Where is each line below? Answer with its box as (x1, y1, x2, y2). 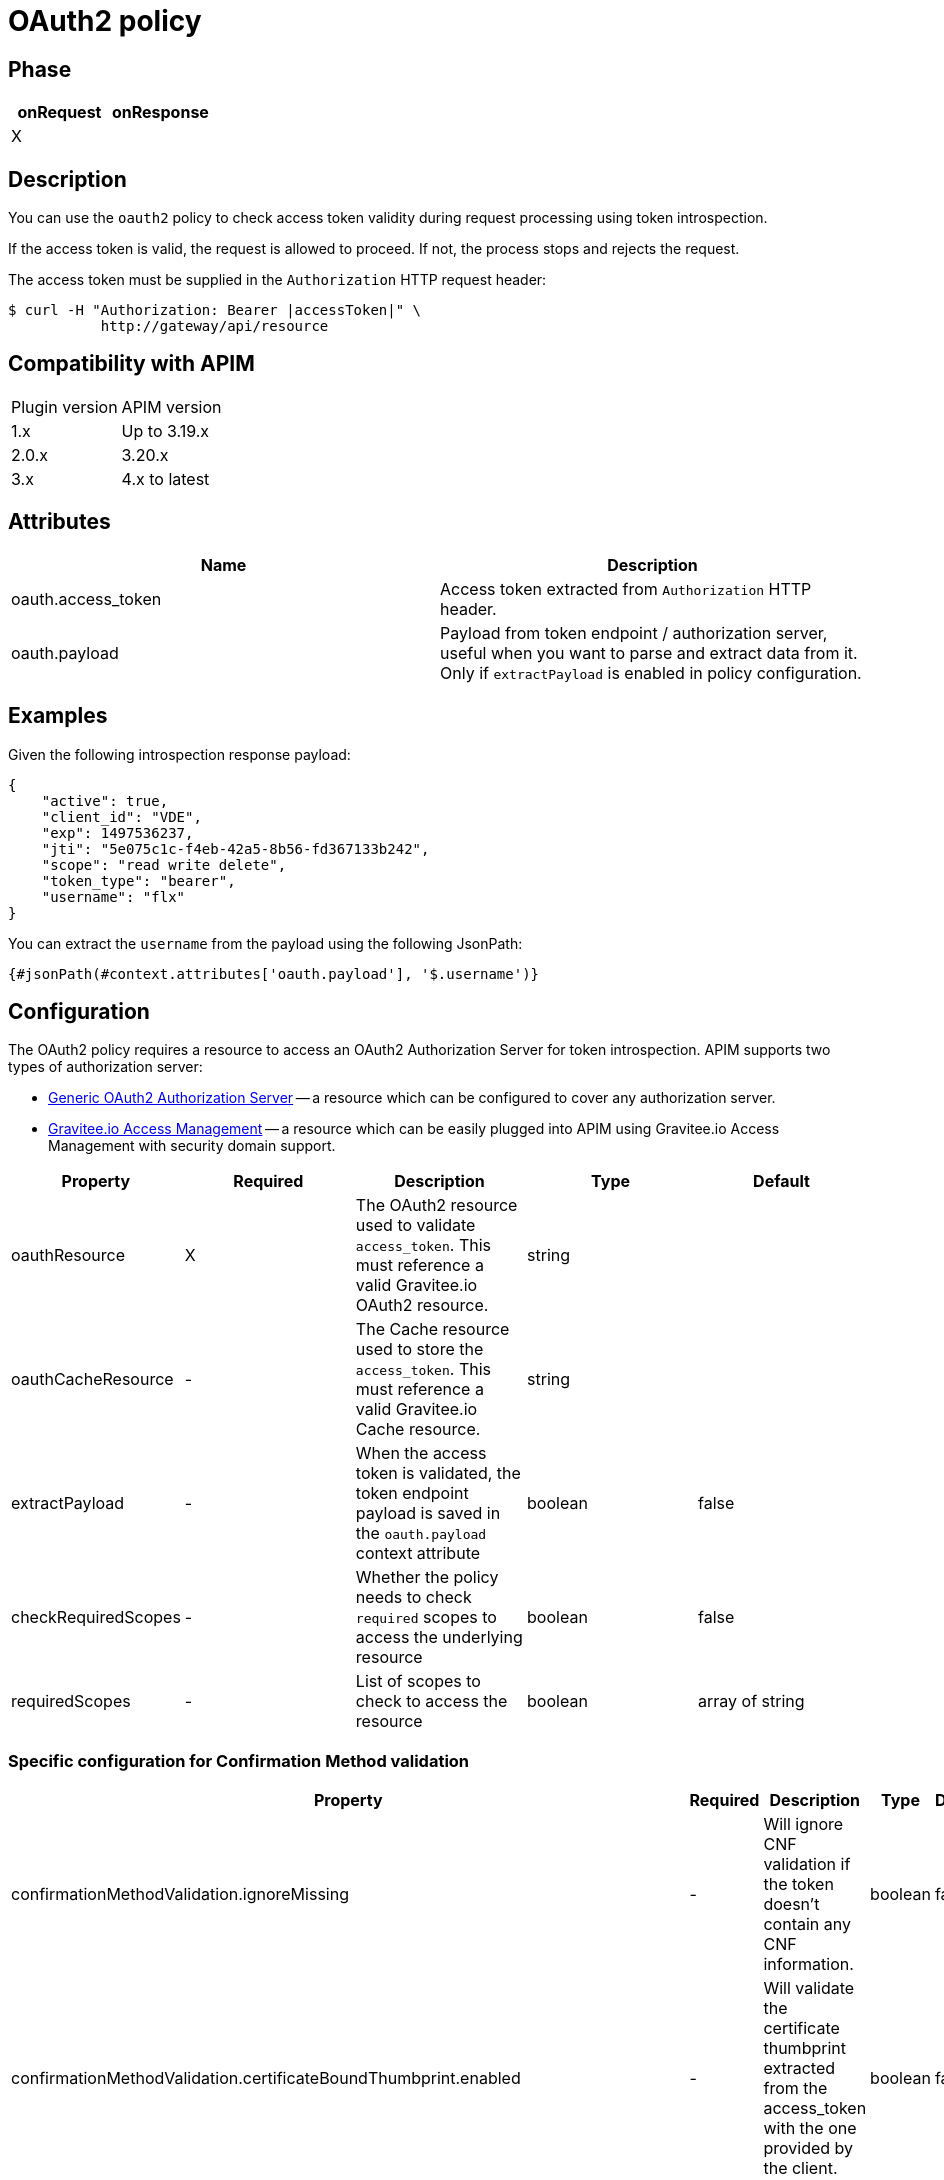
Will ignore (763, 1814, 844, 1835)
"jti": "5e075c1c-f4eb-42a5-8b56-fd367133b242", (41, 840, 430, 857)
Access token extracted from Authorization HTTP (440, 578, 812, 599)
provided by (763, 2138, 854, 2159)
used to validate (355, 1215, 476, 1236)
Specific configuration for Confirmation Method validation (8, 1750, 470, 1771)
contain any (763, 1914, 851, 1935)
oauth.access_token (11, 588, 162, 609)
